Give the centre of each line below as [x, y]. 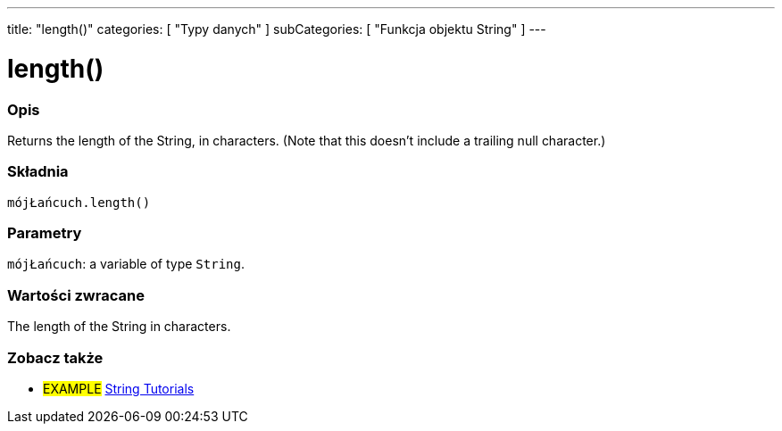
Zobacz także [55, 357]
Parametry [45, 233]
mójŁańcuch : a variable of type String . [126, 264]
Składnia [38, 172]
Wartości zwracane [76, 295]
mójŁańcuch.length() [79, 202]
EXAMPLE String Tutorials [119, 388]
